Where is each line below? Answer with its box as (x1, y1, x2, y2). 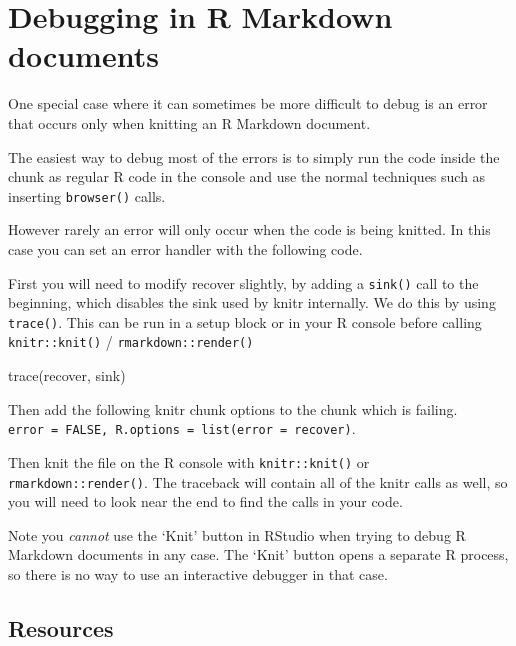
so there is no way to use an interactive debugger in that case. (8, 564, 388, 585)
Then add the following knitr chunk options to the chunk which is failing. (8, 398, 458, 419)
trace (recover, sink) (8, 365, 126, 386)
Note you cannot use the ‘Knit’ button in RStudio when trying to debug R (8, 524, 466, 545)
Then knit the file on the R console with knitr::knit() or (8, 451, 370, 472)
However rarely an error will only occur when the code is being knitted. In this (8, 219, 491, 240)
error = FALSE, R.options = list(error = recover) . (8, 418, 356, 439)
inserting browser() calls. (8, 185, 166, 206)
